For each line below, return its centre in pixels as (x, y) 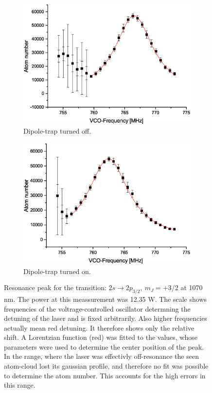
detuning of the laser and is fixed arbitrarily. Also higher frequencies (106, 318)
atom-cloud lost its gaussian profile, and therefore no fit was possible (106, 366)
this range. (20, 385)
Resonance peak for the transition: (55, 287)
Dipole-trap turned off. (57, 131)
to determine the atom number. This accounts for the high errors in (105, 375)
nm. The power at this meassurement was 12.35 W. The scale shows (106, 299)
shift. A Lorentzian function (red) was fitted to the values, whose (101, 337)
